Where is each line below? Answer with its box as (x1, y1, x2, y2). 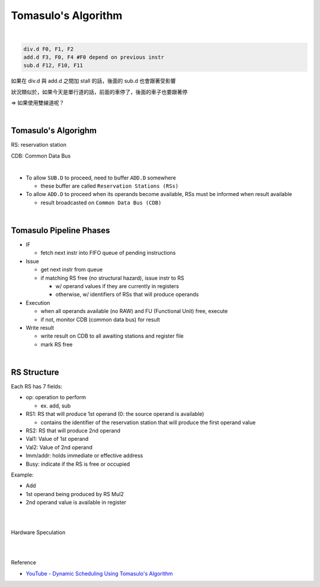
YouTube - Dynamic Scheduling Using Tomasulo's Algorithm (25, 570, 173, 577)
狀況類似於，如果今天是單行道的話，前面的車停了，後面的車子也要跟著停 (11, 88, 188, 95)
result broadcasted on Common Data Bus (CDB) (40, 199, 162, 206)
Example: (11, 471, 34, 478)
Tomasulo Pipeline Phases (11, 225, 110, 235)
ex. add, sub (40, 402, 71, 409)
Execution (25, 299, 50, 306)
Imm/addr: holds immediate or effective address (25, 452, 143, 459)
